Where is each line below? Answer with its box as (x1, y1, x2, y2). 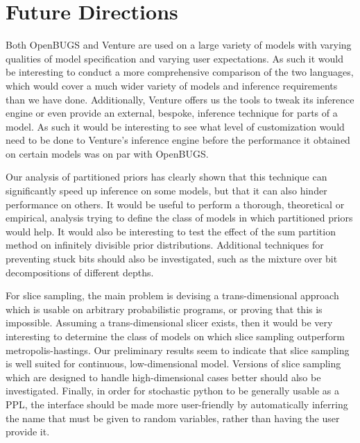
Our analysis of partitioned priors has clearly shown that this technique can (6, 169, 327, 184)
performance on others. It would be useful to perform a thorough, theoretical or (6, 197, 345, 211)
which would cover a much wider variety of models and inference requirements (6, 78, 338, 92)
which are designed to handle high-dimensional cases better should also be (6, 369, 321, 384)
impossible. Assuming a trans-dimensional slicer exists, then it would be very (6, 315, 333, 330)
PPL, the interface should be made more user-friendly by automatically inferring (6, 396, 348, 411)
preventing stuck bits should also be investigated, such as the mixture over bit (6, 251, 338, 266)
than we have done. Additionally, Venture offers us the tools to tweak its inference (6, 92, 354, 106)
